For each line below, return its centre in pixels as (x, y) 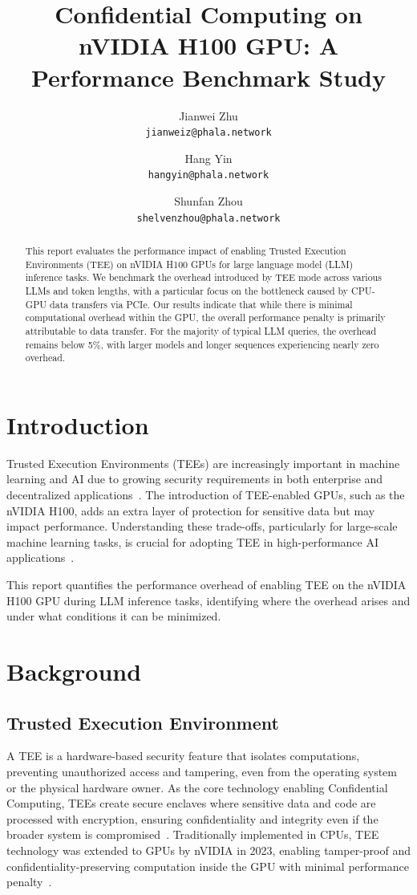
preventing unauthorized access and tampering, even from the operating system (202, 771)
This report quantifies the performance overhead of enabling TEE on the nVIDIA (206, 585)
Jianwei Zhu (208, 115)
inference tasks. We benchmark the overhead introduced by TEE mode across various (203, 277)
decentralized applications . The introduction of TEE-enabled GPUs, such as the (206, 495)
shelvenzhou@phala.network (208, 218)
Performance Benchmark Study (208, 77)
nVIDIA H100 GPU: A (208, 45)
